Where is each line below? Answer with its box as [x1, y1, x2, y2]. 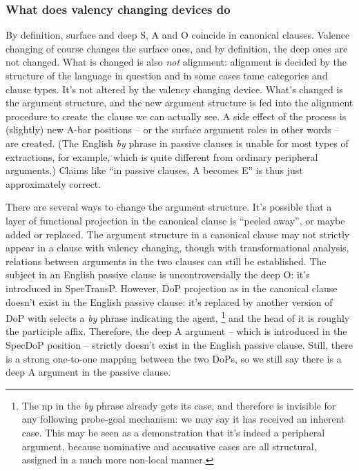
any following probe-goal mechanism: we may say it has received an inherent [21, 412, 345, 426]
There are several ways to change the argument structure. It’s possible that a [6, 200, 332, 214]
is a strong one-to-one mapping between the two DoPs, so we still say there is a [6, 351, 342, 365]
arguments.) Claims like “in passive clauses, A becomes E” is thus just [6, 163, 303, 177]
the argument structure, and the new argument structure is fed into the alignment [6, 95, 353, 110]
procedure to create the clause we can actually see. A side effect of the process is [6, 108, 347, 123]
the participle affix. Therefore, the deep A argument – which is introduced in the [6, 324, 347, 338]
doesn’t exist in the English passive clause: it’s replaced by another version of [6, 294, 333, 309]
